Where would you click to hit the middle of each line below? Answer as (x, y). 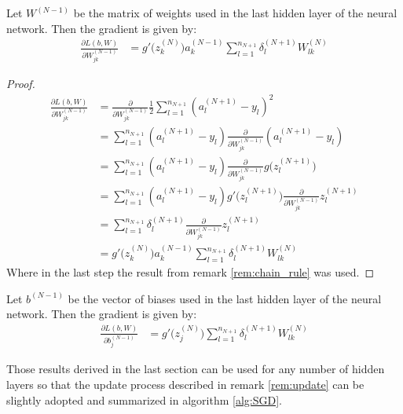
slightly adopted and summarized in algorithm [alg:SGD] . (144, 399)
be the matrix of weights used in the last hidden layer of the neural (235, 13)
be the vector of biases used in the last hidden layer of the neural (225, 298)
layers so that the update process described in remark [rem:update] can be (185, 385)
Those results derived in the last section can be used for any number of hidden (196, 369)
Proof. (21, 83)
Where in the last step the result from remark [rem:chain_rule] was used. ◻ (191, 271)
